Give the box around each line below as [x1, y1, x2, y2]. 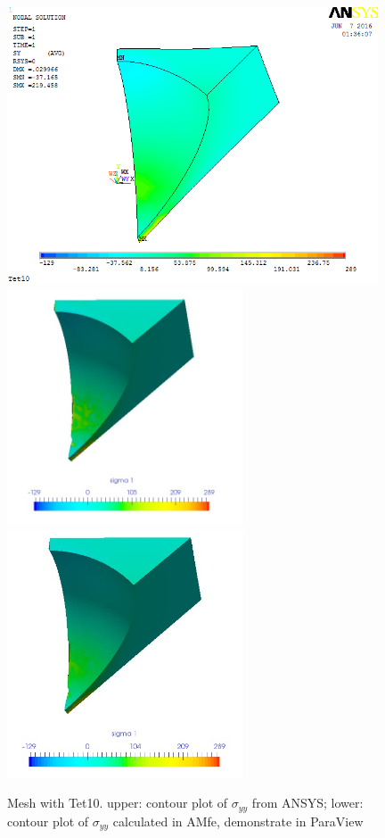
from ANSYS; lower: [251, 793, 364, 812]
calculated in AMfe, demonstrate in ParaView [112, 811, 364, 830]
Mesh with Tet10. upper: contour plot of [7, 793, 228, 812]
